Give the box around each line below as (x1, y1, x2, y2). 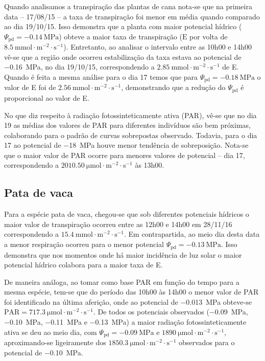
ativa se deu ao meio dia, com (4, 326, 97, 337)
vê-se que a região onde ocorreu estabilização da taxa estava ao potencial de (4, 51, 242, 62)
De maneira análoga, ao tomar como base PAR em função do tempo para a (4, 276, 239, 287)
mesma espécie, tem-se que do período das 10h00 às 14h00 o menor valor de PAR (4, 286, 259, 297)
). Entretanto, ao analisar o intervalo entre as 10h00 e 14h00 (63, 41, 252, 52)
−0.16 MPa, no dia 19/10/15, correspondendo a (4, 61, 155, 72)
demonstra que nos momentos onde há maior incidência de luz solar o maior (4, 249, 242, 260)
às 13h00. (135, 160, 164, 170)
